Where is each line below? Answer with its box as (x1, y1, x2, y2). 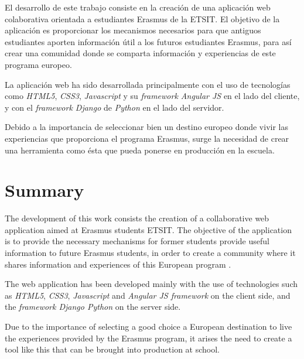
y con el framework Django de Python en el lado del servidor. (5, 101, 224, 113)
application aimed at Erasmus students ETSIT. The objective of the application (5, 223, 292, 235)
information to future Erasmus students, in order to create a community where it (5, 247, 296, 259)
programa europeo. (5, 58, 72, 70)
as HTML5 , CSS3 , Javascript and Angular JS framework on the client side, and (5, 289, 291, 301)
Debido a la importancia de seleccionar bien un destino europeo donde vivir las (5, 121, 288, 133)
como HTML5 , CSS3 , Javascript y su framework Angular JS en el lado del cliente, (5, 90, 300, 102)
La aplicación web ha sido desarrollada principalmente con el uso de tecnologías (5, 78, 291, 90)
